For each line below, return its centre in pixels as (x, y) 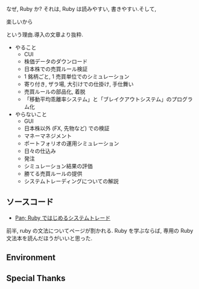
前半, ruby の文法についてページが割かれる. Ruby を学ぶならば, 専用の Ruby (100, 230)
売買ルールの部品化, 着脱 (55, 92)
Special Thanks (36, 278)
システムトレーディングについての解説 (71, 181)
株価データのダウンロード (56, 61)
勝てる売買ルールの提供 (53, 174)
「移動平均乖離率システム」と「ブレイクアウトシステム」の (98, 99)
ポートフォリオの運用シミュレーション (71, 143)
